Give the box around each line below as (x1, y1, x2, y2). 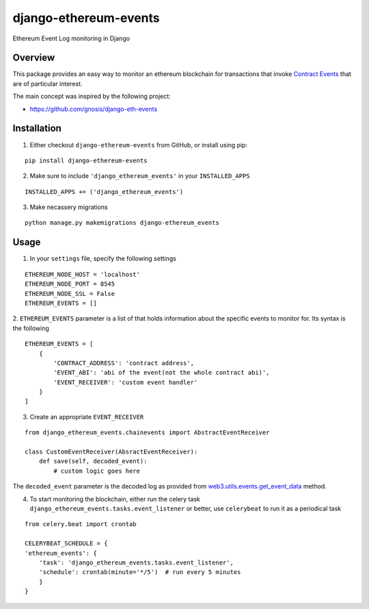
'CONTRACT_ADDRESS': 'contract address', (53, 359, 195, 366)
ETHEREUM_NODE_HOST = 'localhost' (25, 271, 140, 278)
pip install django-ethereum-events (25, 156, 148, 164)
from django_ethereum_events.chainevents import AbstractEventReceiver (25, 429, 270, 436)
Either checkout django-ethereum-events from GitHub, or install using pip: (29, 140, 248, 149)
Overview (12, 52, 55, 64)
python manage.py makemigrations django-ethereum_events (25, 219, 220, 227)
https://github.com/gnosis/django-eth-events (29, 105, 158, 113)
